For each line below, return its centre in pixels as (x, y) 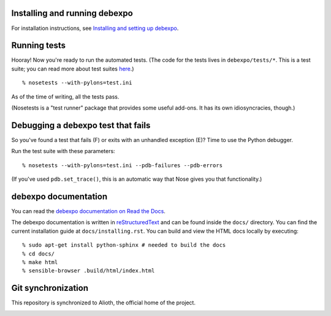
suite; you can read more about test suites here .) (73, 69)
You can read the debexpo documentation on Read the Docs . (88, 211)
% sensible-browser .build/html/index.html (89, 271)
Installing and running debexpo (72, 13)
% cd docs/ (39, 254)
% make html (40, 262)
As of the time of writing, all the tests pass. (65, 96)
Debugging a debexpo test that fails (81, 125)
